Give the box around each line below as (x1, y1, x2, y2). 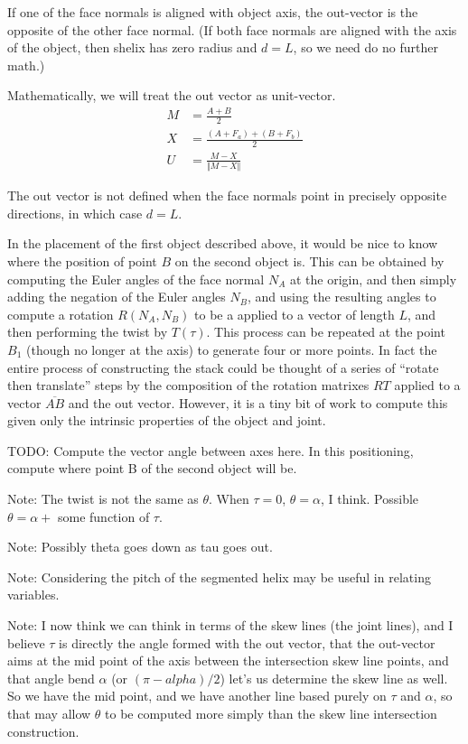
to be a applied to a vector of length (194, 304, 395, 323)
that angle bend (7, 668, 95, 687)
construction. (7, 721, 80, 740)
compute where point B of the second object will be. (7, 459, 297, 478)
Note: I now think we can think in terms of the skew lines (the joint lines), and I (7, 616, 454, 635)
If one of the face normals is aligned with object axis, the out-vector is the (7, 3, 418, 21)
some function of (57, 507, 150, 525)
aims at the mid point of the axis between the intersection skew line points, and (7, 651, 449, 670)
